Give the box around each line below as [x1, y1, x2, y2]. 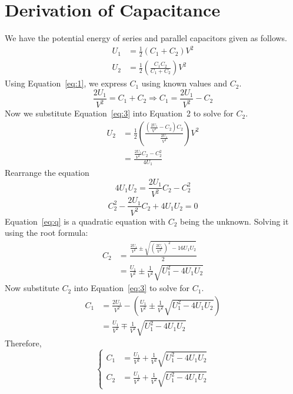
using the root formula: [5, 226, 88, 239]
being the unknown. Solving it [180, 215, 289, 227]
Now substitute [5, 282, 59, 294]
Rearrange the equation [5, 166, 89, 179]
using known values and [141, 77, 228, 89]
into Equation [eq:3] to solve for [74, 282, 190, 294]
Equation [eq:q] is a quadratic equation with [5, 215, 165, 227]
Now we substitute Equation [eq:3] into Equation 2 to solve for [5, 107, 234, 119]
